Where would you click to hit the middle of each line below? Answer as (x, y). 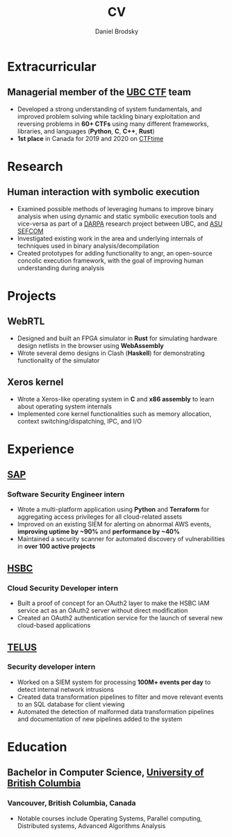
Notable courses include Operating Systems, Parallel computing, (110, 818)
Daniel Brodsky (117, 31)
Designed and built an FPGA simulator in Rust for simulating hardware (117, 338)
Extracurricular (52, 66)
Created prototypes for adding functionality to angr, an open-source (115, 253)
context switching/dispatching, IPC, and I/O (80, 421)
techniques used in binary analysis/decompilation (88, 246)
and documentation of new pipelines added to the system (100, 719)
